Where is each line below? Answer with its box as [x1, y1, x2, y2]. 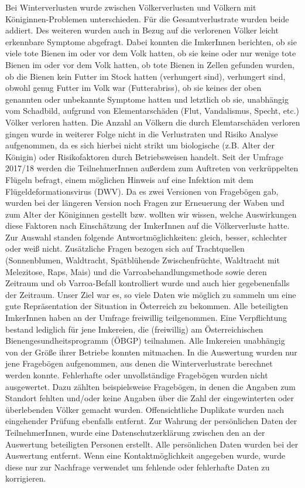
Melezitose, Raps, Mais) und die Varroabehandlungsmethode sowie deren [5, 265, 267, 277]
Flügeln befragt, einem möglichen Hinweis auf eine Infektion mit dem [5, 173, 253, 185]
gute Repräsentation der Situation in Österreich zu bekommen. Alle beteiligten [5, 300, 289, 312]
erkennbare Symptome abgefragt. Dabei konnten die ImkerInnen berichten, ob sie [5, 35, 297, 48]
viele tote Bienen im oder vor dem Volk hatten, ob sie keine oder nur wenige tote [5, 47, 296, 59]
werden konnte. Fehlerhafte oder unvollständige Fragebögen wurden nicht [5, 369, 268, 381]
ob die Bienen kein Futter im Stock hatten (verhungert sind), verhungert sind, [5, 70, 286, 82]
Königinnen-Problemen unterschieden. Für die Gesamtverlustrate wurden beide [5, 12, 289, 25]
